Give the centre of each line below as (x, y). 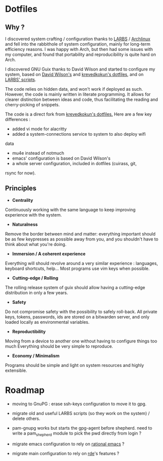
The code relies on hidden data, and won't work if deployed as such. (74, 89)
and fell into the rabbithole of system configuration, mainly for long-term (78, 44)
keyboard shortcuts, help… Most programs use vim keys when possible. (77, 268)
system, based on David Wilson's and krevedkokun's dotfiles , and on (74, 74)
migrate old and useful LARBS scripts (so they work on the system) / (81, 413)
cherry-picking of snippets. (32, 105)
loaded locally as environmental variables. (47, 322)
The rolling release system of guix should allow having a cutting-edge (75, 287)
